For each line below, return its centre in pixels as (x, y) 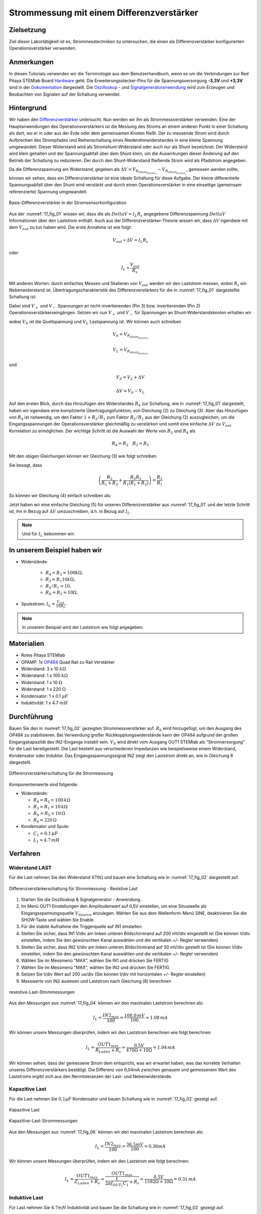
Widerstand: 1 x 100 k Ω (44, 675)
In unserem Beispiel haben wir (56, 550)
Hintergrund (28, 108)
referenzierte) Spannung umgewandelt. (48, 191)
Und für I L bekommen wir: (49, 534)
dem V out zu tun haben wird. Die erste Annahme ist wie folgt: (70, 228)
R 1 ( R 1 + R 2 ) (136, 483)
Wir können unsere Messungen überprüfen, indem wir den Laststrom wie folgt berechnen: (99, 1161)
